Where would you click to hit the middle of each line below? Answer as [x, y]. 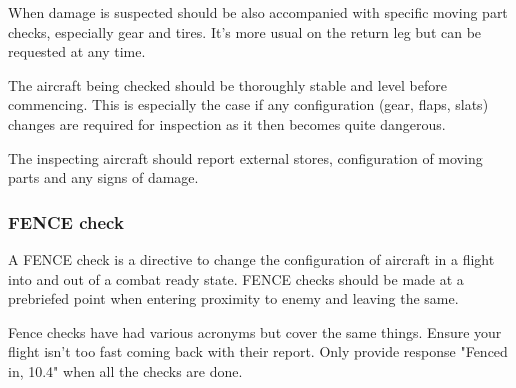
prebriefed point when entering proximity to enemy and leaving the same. [233, 298]
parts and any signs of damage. [103, 177]
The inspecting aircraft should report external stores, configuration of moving [245, 157]
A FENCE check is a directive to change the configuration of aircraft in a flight [251, 258]
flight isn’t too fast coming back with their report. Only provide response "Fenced [258, 351]
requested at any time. [77, 51]
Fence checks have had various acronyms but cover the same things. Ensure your [255, 331]
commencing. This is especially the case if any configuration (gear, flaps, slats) [248, 104]
